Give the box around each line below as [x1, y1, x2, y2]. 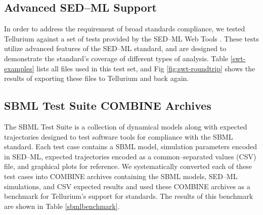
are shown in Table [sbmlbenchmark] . [4, 200, 120, 211]
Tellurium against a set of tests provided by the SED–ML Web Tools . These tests [4, 33, 259, 44]
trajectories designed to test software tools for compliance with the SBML [4, 131, 233, 142]
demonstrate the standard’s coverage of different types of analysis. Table [4, 53, 229, 63]
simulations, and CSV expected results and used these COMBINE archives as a [4, 181, 250, 191]
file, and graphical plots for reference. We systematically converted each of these [4, 161, 252, 171]
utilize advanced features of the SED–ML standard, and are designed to [4, 43, 227, 54]
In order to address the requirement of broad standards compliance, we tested [4, 23, 245, 34]
